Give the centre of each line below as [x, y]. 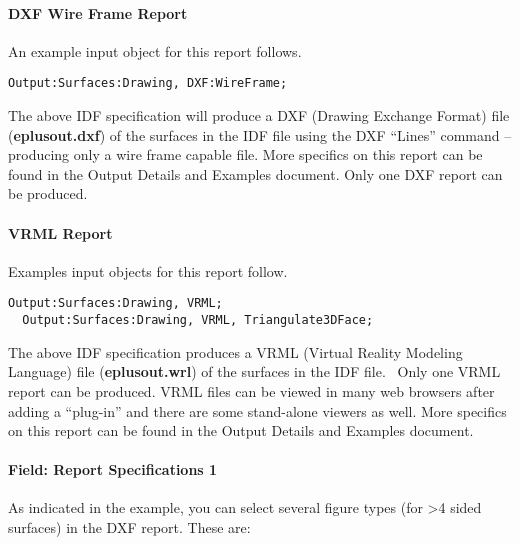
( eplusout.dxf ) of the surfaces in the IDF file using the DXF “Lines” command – [260, 134]
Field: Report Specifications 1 [113, 469]
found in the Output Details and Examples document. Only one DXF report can [255, 173]
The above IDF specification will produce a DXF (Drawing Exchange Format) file [259, 115]
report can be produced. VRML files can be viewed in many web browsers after [251, 390]
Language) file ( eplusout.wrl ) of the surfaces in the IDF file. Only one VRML [254, 371]
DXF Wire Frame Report [98, 12]
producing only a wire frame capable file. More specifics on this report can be [245, 154]
